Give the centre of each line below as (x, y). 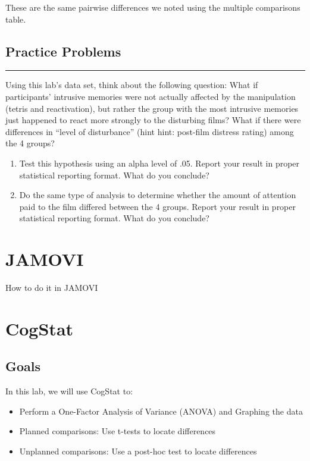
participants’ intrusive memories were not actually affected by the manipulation (151, 96)
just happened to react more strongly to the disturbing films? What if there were (153, 120)
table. (16, 19)
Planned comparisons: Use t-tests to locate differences (118, 431)
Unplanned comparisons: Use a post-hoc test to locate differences (138, 451)
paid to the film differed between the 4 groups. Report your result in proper (157, 206)
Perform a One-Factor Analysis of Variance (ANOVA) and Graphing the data (161, 411)
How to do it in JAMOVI (52, 288)
